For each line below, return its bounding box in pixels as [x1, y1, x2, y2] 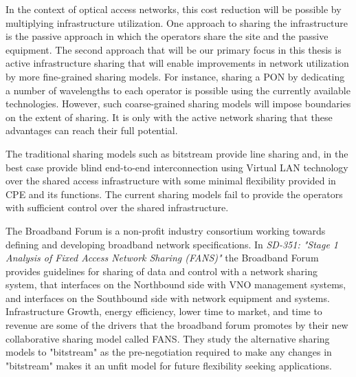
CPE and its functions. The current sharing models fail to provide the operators [5, 186, 343, 201]
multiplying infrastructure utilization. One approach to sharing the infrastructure [5, 15, 348, 30]
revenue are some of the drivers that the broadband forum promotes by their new [5, 318, 348, 332]
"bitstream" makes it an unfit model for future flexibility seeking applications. [5, 358, 332, 372]
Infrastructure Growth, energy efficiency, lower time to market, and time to [5, 304, 322, 319]
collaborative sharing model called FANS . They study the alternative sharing [5, 331, 330, 345]
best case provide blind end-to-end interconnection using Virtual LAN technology [5, 160, 348, 174]
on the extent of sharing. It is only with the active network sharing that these [5, 109, 333, 124]
